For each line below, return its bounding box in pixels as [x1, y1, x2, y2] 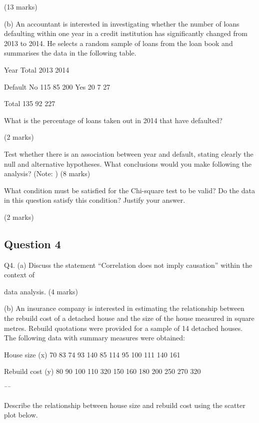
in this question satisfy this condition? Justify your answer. [4, 195, 185, 205]
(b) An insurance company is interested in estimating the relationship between [4, 303, 244, 313]
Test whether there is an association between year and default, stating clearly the [4, 148, 253, 159]
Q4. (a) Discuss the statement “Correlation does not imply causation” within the [4, 259, 252, 270]
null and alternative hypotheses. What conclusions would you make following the [4, 158, 252, 169]
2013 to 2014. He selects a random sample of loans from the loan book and [4, 38, 233, 48]
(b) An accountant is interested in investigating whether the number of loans [4, 18, 239, 29]
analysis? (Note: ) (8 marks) [4, 168, 90, 179]
